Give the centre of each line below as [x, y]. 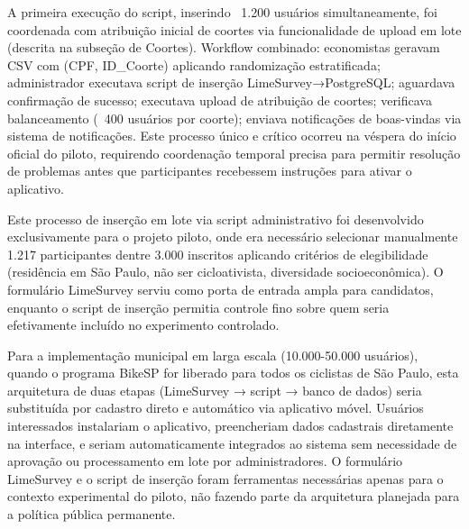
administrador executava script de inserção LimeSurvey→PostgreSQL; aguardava [231, 82]
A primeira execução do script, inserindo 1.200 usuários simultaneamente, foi [222, 12]
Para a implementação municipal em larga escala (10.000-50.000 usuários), [213, 355]
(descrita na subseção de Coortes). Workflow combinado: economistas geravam [224, 47]
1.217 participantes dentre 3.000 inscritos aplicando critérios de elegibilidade [218, 254]
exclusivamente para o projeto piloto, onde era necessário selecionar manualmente [233, 237]
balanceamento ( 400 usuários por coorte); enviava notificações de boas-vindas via [234, 118]
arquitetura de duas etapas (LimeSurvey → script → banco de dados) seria [215, 390]
